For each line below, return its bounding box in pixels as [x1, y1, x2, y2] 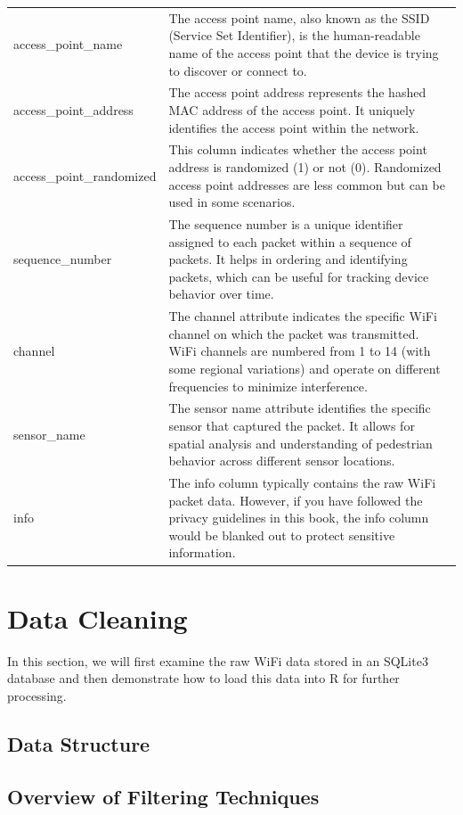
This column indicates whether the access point [168, 140, 427, 159]
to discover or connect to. [168, 61, 307, 79]
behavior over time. [168, 284, 274, 303]
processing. [7, 686, 67, 704]
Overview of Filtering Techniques [7, 782, 320, 810]
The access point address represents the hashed [168, 83, 426, 102]
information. [168, 543, 236, 562]
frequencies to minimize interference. [168, 376, 368, 395]
